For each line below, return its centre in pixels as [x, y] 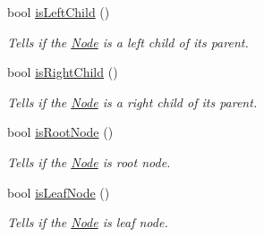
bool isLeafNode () [59, 192]
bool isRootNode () [60, 132]
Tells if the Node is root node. [89, 161]
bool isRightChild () [63, 72]
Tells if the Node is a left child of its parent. [128, 42]
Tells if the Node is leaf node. [88, 222]
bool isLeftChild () [59, 12]
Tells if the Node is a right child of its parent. [132, 102]
